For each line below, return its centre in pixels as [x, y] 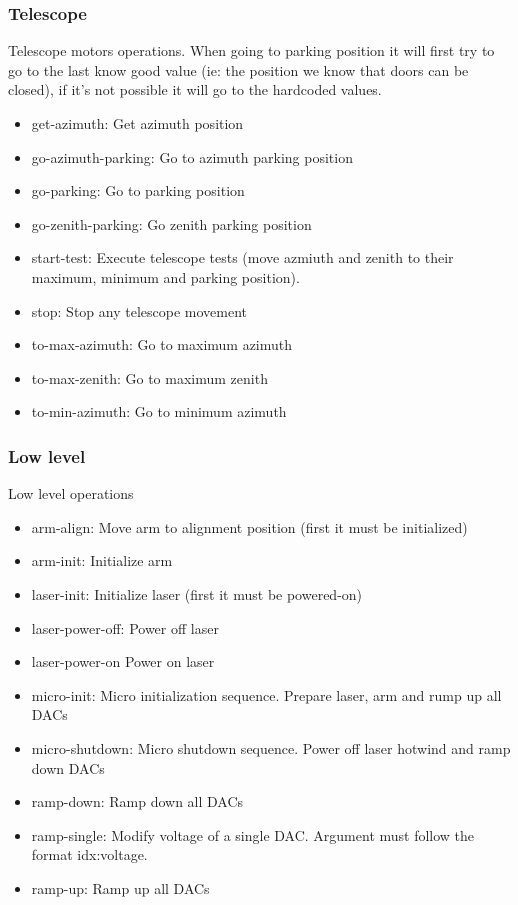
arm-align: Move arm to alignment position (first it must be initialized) [249, 526]
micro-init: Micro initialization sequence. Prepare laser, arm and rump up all [266, 694]
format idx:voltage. [89, 854]
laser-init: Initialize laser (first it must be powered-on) [197, 593]
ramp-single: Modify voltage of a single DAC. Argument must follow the [253, 834]
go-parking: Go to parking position [138, 190]
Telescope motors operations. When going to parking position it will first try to [251, 50]
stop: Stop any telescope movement [139, 310]
